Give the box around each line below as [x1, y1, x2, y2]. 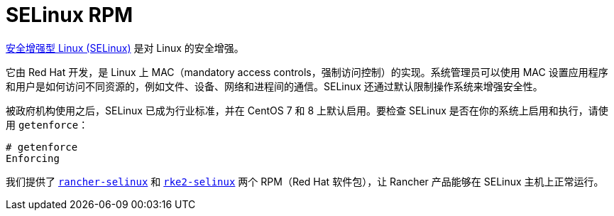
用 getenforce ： [6, 118, 89, 131]
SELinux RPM [6, 3, 133, 27]
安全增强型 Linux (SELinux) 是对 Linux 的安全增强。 [6, 41, 244, 54]
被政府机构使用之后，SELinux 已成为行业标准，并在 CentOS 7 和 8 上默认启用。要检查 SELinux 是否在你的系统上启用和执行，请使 [6, 104, 608, 117]
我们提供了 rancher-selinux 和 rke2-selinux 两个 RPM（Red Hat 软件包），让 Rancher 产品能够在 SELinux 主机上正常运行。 [6, 175, 604, 188]
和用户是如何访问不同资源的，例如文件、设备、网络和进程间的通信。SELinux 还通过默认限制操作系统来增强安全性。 [6, 80, 543, 92]
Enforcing [6, 152, 60, 164]
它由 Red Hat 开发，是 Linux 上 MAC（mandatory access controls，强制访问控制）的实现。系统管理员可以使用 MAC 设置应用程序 [6, 65, 608, 78]
